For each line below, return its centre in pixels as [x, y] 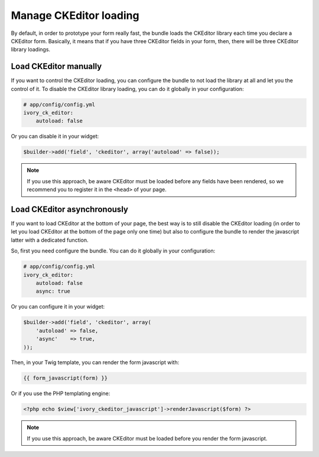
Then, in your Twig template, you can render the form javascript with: [95, 362]
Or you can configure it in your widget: [58, 307]
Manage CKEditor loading [75, 15]
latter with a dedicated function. [50, 240]
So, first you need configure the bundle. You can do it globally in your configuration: [113, 251]
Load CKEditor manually [56, 67]
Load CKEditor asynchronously [69, 209]
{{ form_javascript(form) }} [66, 378]
